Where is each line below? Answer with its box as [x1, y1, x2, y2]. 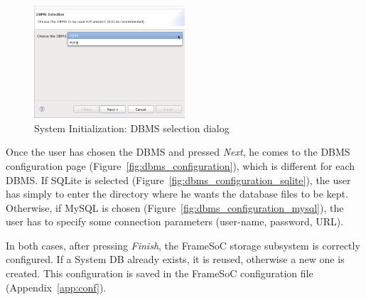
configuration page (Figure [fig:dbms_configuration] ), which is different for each [6, 158, 355, 173]
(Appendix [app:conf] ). [6, 279, 107, 294]
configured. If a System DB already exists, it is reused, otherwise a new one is [6, 252, 345, 267]
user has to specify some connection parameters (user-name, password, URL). [6, 214, 344, 229]
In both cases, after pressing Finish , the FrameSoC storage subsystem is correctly [6, 237, 360, 252]
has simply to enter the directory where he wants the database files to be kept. [6, 186, 348, 201]
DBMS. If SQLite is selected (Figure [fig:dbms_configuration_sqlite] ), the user [6, 172, 351, 187]
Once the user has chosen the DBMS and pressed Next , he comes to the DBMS [6, 144, 350, 159]
